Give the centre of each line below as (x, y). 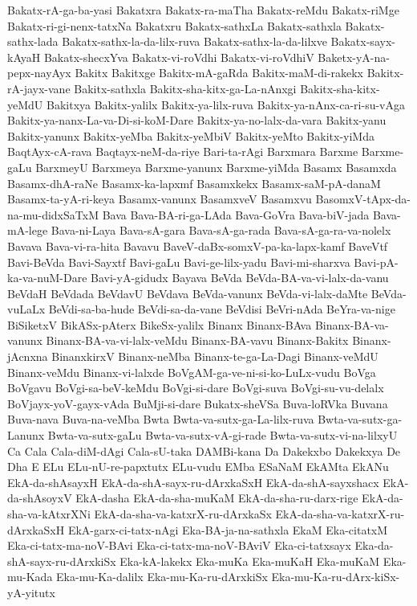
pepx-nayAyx (39, 73)
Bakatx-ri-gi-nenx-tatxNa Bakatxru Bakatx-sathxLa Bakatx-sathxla (174, 25)
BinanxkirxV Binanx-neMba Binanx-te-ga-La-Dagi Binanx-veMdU (215, 356)
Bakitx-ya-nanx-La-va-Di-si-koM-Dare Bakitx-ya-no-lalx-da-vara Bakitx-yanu (197, 120)
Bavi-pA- (376, 262)
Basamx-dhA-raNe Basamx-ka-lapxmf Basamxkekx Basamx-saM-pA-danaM (194, 183)
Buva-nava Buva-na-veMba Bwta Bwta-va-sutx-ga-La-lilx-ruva (161, 419)
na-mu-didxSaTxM (53, 214)
